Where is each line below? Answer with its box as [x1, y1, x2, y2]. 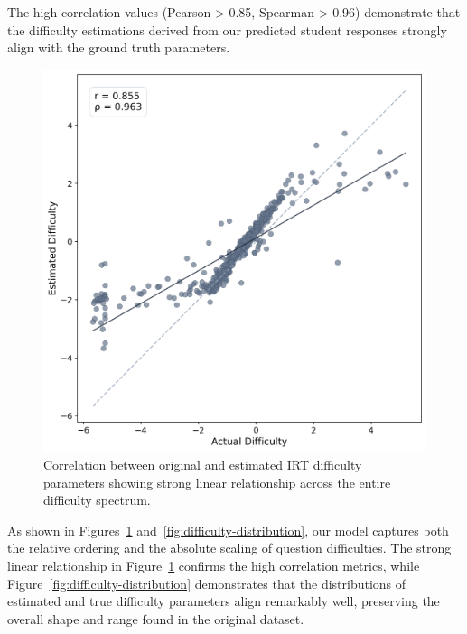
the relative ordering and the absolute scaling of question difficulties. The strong [7, 538, 452, 557]
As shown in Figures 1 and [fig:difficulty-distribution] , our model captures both [7, 520, 449, 539]
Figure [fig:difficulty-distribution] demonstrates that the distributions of [7, 573, 406, 592]
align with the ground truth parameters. [7, 38, 230, 57]
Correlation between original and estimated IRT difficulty [43, 454, 362, 473]
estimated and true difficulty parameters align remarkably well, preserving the [7, 592, 440, 611]
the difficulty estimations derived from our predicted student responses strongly [7, 20, 447, 39]
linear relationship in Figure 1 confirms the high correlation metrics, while [7, 555, 420, 574]
